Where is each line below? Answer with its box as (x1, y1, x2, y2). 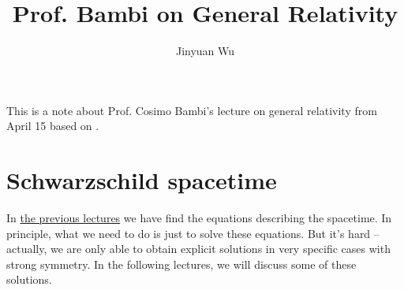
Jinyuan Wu (175, 43, 235, 59)
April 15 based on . (6, 117, 99, 134)
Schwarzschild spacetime (6, 164, 277, 196)
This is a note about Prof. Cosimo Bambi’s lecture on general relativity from (6, 102, 377, 118)
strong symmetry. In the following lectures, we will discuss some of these (6, 255, 357, 272)
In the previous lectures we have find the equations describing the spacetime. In (6, 210, 392, 226)
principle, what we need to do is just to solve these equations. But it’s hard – (6, 225, 380, 241)
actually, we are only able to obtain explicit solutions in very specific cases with (6, 240, 391, 257)
